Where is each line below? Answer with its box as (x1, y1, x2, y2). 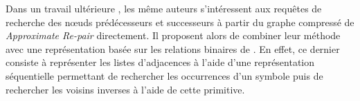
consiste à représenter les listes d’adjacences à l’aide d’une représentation (6, 55, 315, 69)
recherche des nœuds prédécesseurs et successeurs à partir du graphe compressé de (6, 14, 354, 29)
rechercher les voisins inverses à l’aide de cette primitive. (6, 82, 245, 96)
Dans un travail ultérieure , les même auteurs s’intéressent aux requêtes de (6, 1, 322, 15)
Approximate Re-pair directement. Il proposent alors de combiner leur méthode (6, 28, 341, 43)
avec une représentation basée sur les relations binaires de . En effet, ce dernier (6, 41, 340, 56)
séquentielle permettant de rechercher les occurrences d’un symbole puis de (6, 68, 323, 82)
